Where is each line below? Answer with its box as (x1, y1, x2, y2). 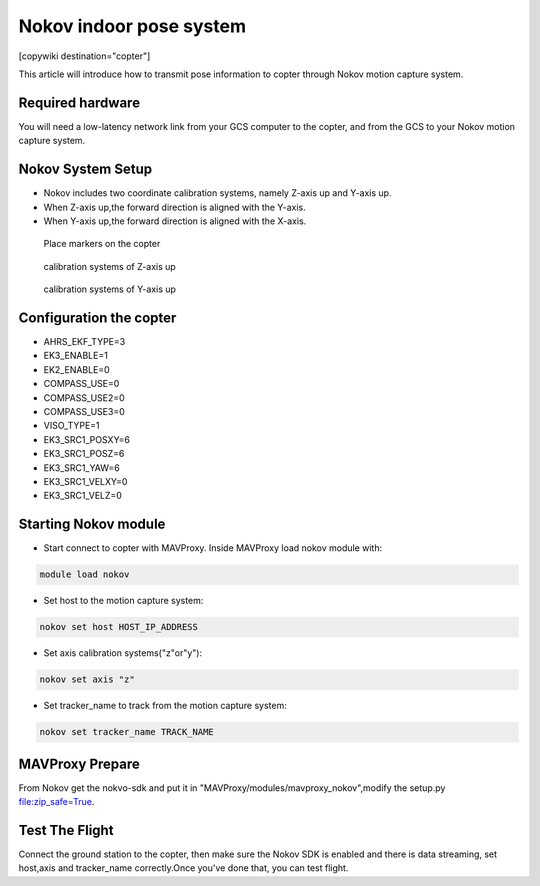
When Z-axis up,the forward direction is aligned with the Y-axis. (43, 201, 306, 213)
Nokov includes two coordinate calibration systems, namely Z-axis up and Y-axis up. (43, 187, 392, 199)
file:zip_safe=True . (18, 795, 95, 807)
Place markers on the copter (43, 238, 161, 250)
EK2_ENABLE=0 (43, 363, 110, 375)
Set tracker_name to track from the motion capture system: (43, 700, 287, 712)
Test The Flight (18, 821, 114, 839)
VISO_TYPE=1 (43, 420, 100, 432)
